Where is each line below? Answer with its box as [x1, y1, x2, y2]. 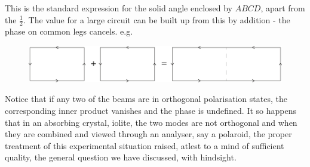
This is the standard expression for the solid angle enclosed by [5, 2, 232, 14]
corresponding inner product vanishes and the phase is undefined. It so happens [5, 104, 297, 117]
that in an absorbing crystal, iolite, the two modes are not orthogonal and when [5, 116, 297, 128]
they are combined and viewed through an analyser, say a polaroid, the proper [5, 128, 292, 140]
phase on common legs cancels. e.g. [5, 25, 133, 38]
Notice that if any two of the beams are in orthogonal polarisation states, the [5, 92, 287, 105]
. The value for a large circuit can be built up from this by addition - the [23, 13, 290, 26]
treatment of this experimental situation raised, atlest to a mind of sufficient [5, 139, 284, 151]
